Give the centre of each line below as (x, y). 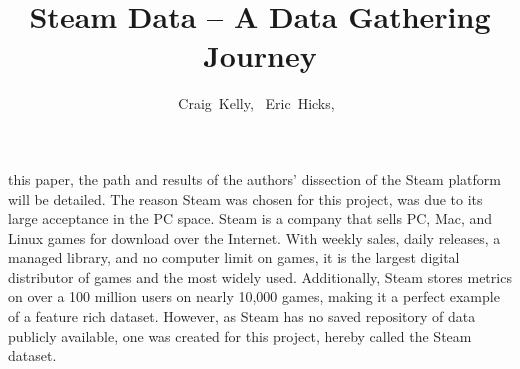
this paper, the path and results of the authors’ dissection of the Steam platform (254, 178)
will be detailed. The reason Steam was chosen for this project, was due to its (245, 198)
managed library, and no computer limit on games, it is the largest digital (234, 257)
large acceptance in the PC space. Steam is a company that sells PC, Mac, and (250, 218)
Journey (260, 55)
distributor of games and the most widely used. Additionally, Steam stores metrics (260, 276)
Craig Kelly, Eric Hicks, (256, 103)
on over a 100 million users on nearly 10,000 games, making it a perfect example (254, 296)
